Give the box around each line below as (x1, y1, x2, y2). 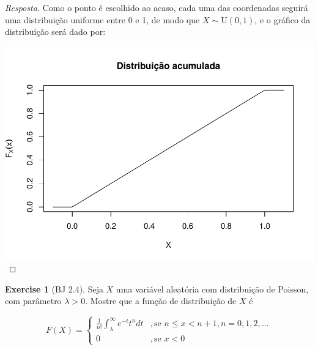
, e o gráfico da (254, 13, 311, 26)
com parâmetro (5, 294, 62, 307)
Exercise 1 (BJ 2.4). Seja (5, 282, 103, 295)
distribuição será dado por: (5, 25, 106, 38)
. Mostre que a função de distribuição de (85, 294, 237, 307)
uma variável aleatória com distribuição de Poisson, (116, 282, 309, 295)
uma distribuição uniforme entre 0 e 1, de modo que (5, 13, 200, 26)
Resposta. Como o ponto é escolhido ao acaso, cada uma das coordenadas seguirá (5, 1, 308, 13)
